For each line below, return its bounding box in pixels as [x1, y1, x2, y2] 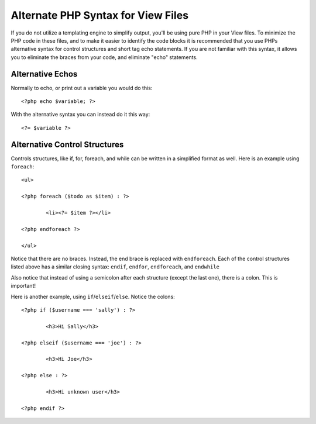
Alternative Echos [11, 69, 78, 79]
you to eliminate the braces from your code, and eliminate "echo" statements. [11, 53, 198, 61]
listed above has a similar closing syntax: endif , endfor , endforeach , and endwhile [11, 263, 219, 270]
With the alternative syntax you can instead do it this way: [11, 111, 150, 118]
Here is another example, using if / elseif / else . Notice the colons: [11, 293, 175, 300]
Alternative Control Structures [11, 139, 124, 149]
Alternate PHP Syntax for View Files [11, 9, 189, 22]
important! [11, 282, 36, 289]
